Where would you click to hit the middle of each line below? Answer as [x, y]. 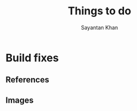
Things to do [99, 11]
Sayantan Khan [99, 27]
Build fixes [32, 58]
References [27, 80]
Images [20, 100]
